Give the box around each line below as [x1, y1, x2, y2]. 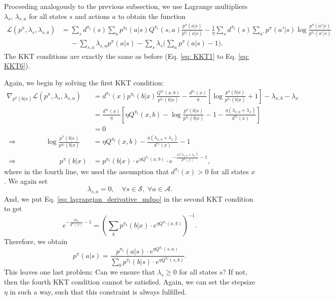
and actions [74, 10, 110, 21]
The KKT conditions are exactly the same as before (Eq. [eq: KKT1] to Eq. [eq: [4, 50, 249, 61]
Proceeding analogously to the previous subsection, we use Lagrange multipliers [4, 1, 248, 11]
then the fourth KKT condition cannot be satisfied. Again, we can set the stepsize [4, 276, 255, 287]
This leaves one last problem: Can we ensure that [4, 267, 155, 277]
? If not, [222, 267, 248, 277]
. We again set [4, 176, 48, 186]
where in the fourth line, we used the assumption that [4, 166, 169, 176]
